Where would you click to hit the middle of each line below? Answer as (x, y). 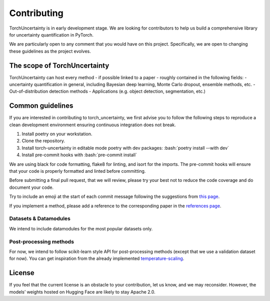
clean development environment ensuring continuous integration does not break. (92, 125)
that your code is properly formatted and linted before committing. (77, 171)
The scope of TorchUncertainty (59, 65)
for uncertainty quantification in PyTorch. (51, 35)
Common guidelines (41, 106)
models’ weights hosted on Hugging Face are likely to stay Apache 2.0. (82, 292)
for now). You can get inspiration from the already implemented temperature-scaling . (97, 258)
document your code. (31, 187)
